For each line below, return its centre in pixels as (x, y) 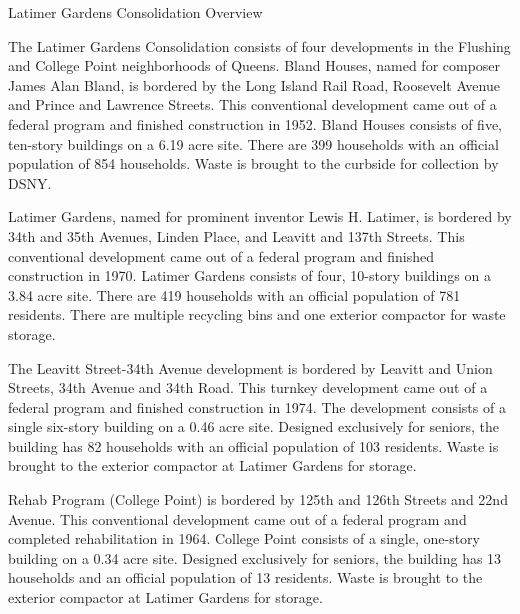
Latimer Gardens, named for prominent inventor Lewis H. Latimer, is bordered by (260, 216)
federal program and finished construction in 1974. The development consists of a (257, 406)
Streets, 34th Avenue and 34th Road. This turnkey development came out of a (248, 387)
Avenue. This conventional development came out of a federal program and (237, 518)
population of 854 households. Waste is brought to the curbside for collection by (253, 163)
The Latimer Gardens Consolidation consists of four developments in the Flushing (259, 45)
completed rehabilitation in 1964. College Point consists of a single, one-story (244, 538)
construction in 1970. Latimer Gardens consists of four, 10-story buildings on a (249, 275)
